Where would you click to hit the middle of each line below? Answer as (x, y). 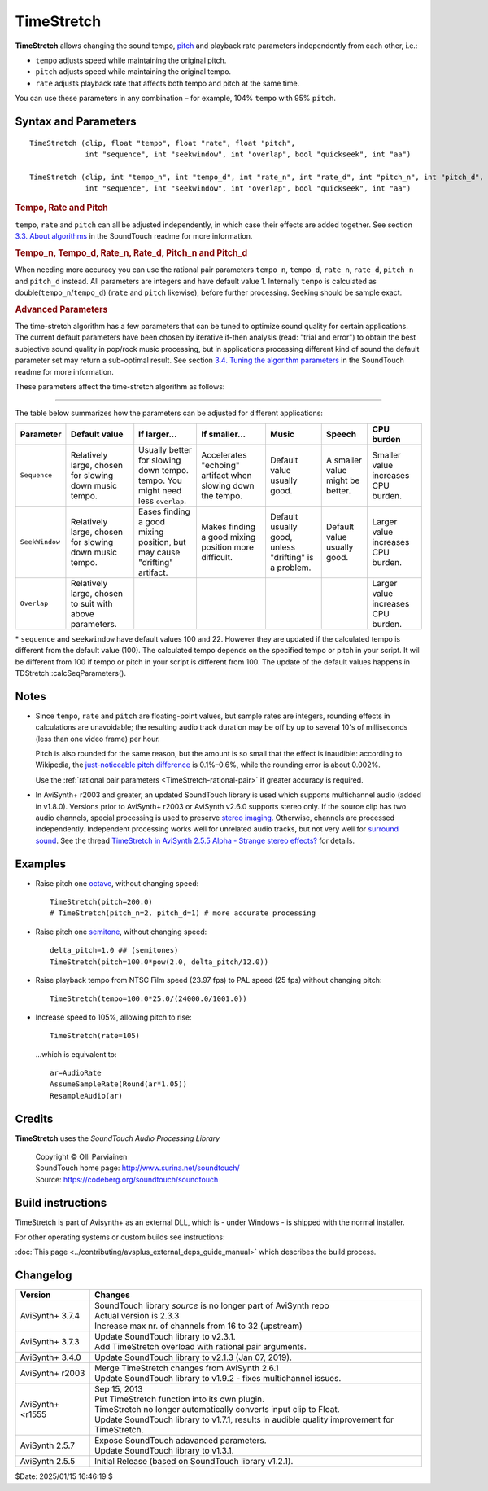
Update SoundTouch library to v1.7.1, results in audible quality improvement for (244, 1419)
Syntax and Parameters (76, 121)
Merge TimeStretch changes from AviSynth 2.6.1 (187, 1368)
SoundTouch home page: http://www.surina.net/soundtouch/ (137, 1168)
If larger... (158, 434)
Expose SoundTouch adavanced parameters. (181, 1441)
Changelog (44, 1276)
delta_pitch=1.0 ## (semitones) (114, 950)
